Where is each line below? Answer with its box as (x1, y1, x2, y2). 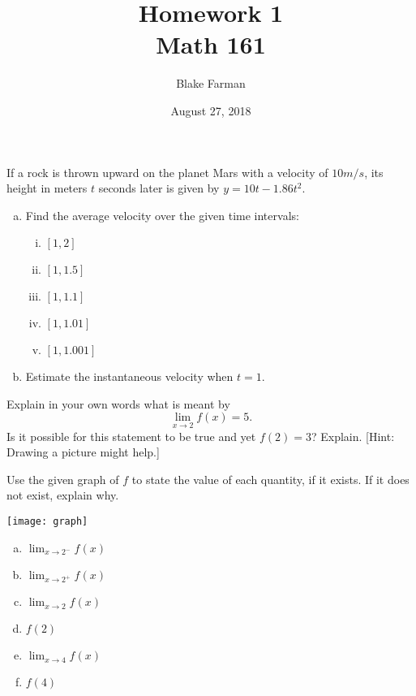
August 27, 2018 (170, 102, 251, 119)
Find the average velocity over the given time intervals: (25, 206, 299, 223)
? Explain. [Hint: (311, 427, 395, 444)
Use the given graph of (6, 470, 119, 487)
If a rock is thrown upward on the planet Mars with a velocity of (6, 163, 328, 180)
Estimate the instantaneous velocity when (25, 368, 234, 385)
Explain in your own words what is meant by (6, 395, 230, 412)
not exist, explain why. (6, 486, 119, 504)
